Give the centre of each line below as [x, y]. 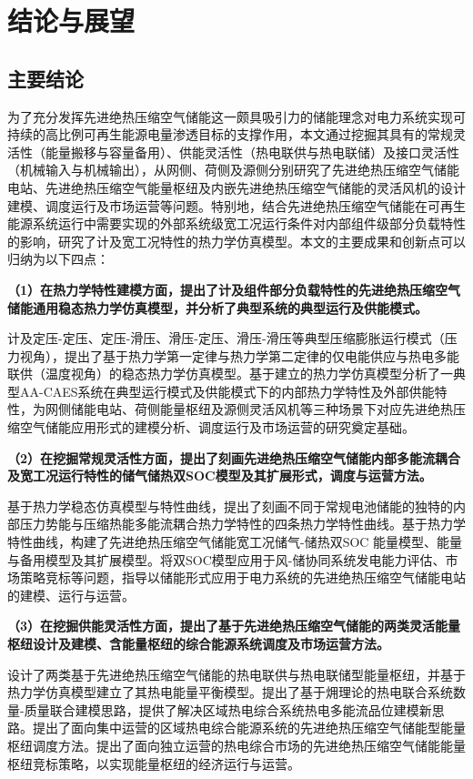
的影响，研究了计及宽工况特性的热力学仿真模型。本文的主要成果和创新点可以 [236, 241]
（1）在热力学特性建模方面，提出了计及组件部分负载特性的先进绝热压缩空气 [234, 289]
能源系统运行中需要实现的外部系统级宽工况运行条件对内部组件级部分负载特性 [236, 223]
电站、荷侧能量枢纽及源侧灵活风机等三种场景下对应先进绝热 [274, 409]
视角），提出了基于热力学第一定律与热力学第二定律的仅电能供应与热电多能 [239, 355]
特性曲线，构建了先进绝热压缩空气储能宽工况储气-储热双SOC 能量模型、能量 [235, 542]
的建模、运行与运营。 [71, 595]
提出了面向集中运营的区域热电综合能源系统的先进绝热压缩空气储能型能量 [249, 728]
